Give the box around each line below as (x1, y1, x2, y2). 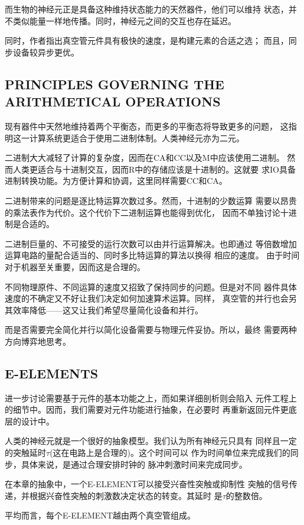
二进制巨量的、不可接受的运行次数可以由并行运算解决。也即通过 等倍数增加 (5, 237, 297, 249)
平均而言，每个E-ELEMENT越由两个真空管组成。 (5, 509, 195, 521)
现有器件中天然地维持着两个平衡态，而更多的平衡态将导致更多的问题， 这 (5, 119, 289, 132)
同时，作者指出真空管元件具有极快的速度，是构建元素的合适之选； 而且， (5, 34, 289, 47)
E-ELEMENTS (5, 364, 99, 382)
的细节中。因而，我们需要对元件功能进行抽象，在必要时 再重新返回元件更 (5, 403, 289, 416)
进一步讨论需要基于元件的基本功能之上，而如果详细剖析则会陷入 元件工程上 (5, 391, 297, 404)
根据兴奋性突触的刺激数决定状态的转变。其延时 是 (29, 489, 223, 501)
